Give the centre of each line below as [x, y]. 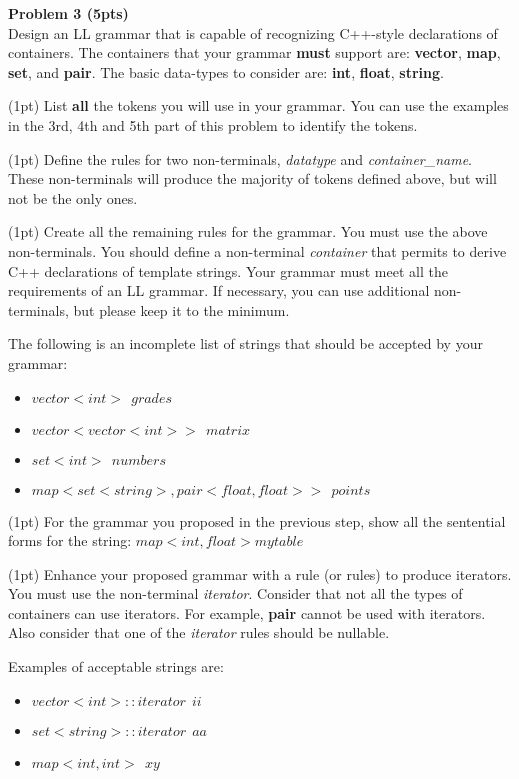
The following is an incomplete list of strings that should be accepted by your [245, 343]
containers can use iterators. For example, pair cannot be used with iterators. [247, 612]
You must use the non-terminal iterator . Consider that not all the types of [235, 593]
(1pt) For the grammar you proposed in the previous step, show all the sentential [257, 520]
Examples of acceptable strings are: [116, 666]
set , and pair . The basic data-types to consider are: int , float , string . [226, 71]
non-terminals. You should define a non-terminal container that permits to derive [257, 250]
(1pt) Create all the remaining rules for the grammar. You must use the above [248, 231]
